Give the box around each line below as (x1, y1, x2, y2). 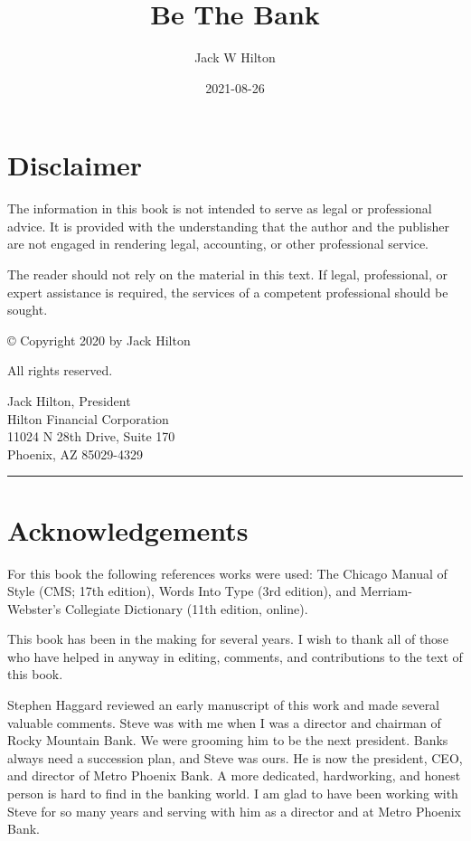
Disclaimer (7, 146, 143, 184)
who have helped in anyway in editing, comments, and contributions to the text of (7, 647, 463, 666)
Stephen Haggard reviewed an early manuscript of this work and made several (7, 695, 440, 714)
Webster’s (7, 599, 61, 618)
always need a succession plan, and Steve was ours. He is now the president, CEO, (7, 748, 463, 767)
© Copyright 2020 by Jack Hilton (7, 330, 191, 349)
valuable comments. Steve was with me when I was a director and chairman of (7, 713, 441, 732)
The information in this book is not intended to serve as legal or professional (7, 199, 432, 218)
